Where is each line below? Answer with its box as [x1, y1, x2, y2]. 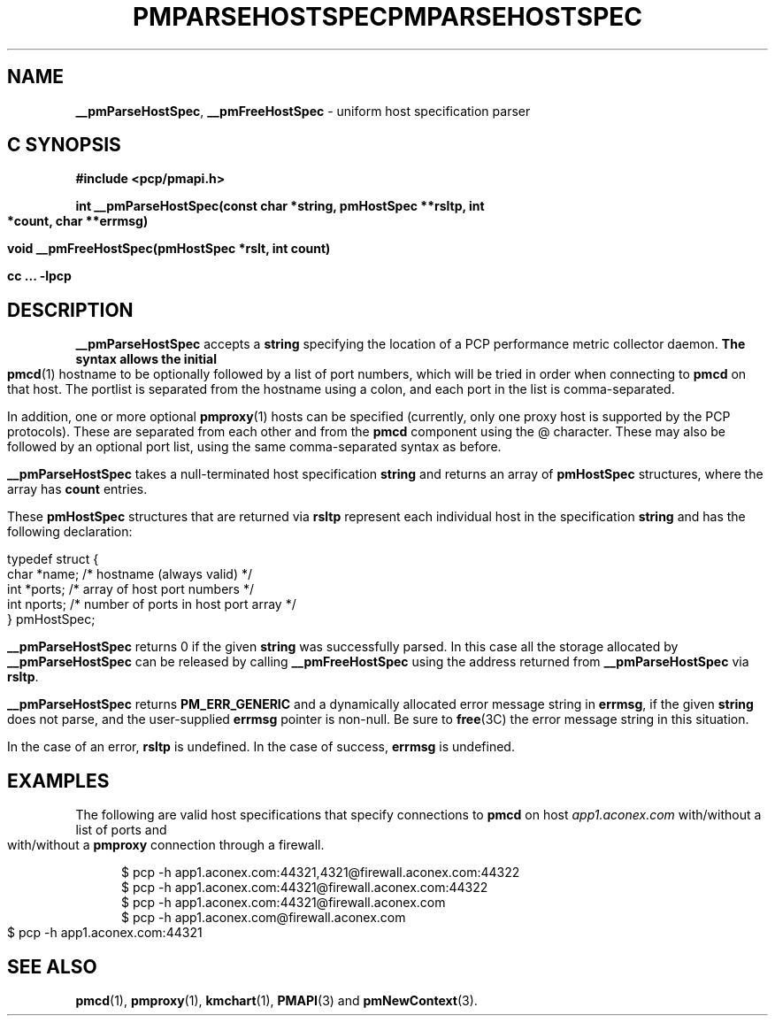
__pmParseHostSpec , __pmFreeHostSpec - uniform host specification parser [75, 103, 531, 119]
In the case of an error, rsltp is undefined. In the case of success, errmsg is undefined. [7, 739, 515, 755]
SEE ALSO [7, 955, 97, 978]
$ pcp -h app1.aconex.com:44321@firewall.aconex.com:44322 [121, 880, 488, 896]
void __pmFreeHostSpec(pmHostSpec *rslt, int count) [7, 241, 331, 257]
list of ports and [75, 822, 167, 838]
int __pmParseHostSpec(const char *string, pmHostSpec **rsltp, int [75, 198, 485, 214]
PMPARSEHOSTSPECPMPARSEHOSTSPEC [132, 2, 643, 32]
